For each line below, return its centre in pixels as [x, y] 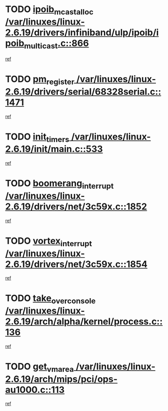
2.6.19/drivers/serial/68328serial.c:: [83, 91]
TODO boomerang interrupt [60, 184]
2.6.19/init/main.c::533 [54, 149]
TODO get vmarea [39, 367]
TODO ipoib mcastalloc [50, 10]
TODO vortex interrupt [49, 242]
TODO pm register [40, 80]
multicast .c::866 [57, 44]
